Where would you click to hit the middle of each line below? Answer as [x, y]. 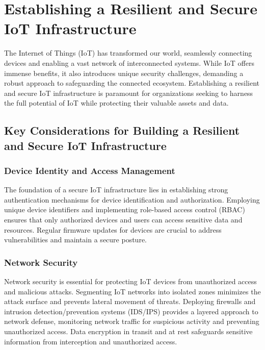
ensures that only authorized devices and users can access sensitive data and [123, 220]
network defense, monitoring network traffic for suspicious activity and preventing [132, 321]
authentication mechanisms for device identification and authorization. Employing [132, 199]
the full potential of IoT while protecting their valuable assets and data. [116, 103]
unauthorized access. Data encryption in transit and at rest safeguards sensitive [128, 331]
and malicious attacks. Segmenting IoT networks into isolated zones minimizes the [132, 291]
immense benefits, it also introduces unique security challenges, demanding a [124, 73]
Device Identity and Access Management [90, 170]
